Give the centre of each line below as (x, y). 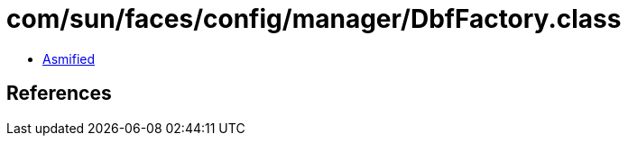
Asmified (69, 58)
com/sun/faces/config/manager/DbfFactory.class (314, 19)
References (59, 94)
